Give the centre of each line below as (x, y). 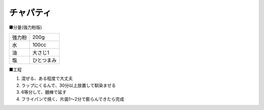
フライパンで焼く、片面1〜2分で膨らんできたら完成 (73, 99)
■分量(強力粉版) (26, 27)
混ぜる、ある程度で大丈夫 (47, 78)
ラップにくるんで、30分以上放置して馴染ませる (68, 85)
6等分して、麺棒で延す (44, 92)
